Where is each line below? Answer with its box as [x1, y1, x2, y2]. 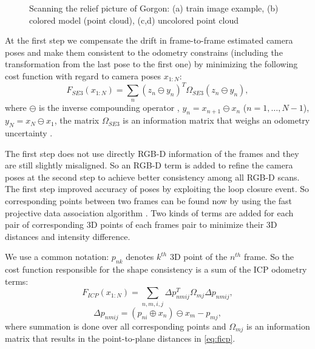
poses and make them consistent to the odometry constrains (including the [5, 45, 283, 58]
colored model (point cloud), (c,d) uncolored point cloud [29, 13, 239, 26]
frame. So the [243, 250, 294, 263]
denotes [126, 250, 154, 263]
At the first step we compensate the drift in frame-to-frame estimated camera [5, 34, 293, 47]
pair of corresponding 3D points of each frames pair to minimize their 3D [5, 218, 277, 231]
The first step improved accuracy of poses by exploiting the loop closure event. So [5, 182, 310, 195]
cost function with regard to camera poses [5, 69, 161, 82]
